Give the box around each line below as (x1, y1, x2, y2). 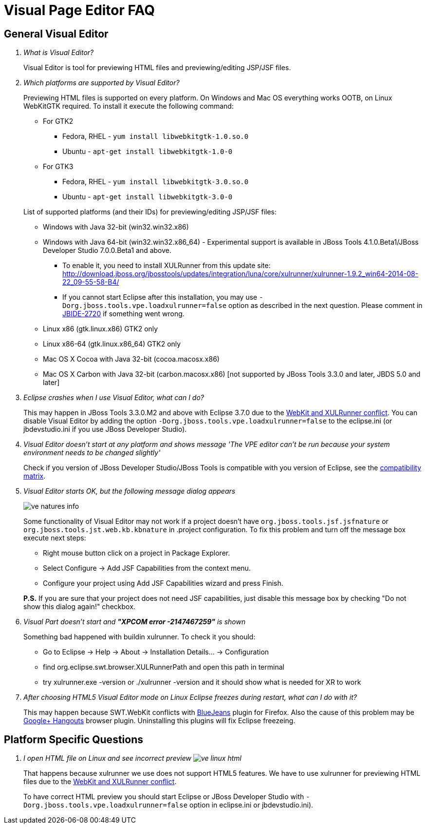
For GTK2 (43, 117, 74, 126)
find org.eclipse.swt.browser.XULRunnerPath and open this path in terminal (43, 663, 284, 672)
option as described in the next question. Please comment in (228, 301, 423, 310)
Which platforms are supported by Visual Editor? (23, 78, 180, 87)
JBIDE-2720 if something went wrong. (62, 309, 185, 318)
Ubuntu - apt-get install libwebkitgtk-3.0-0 (62, 193, 233, 201)
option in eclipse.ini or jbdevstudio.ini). (189, 801, 314, 809)
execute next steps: (23, 534, 86, 542)
